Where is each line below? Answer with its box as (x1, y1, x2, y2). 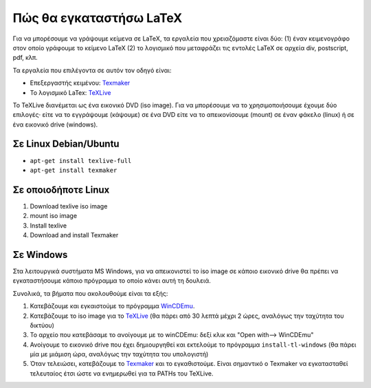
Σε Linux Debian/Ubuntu (12, 138, 120, 150)
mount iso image (30, 212, 78, 220)
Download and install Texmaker (30, 231, 119, 239)
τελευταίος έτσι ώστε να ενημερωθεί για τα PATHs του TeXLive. (30, 369, 214, 378)
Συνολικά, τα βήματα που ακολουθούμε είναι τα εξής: (12, 289, 168, 297)
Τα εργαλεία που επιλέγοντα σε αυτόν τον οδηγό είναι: (12, 66, 172, 74)
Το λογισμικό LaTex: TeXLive (30, 88, 111, 96)
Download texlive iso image (30, 202, 108, 210)
